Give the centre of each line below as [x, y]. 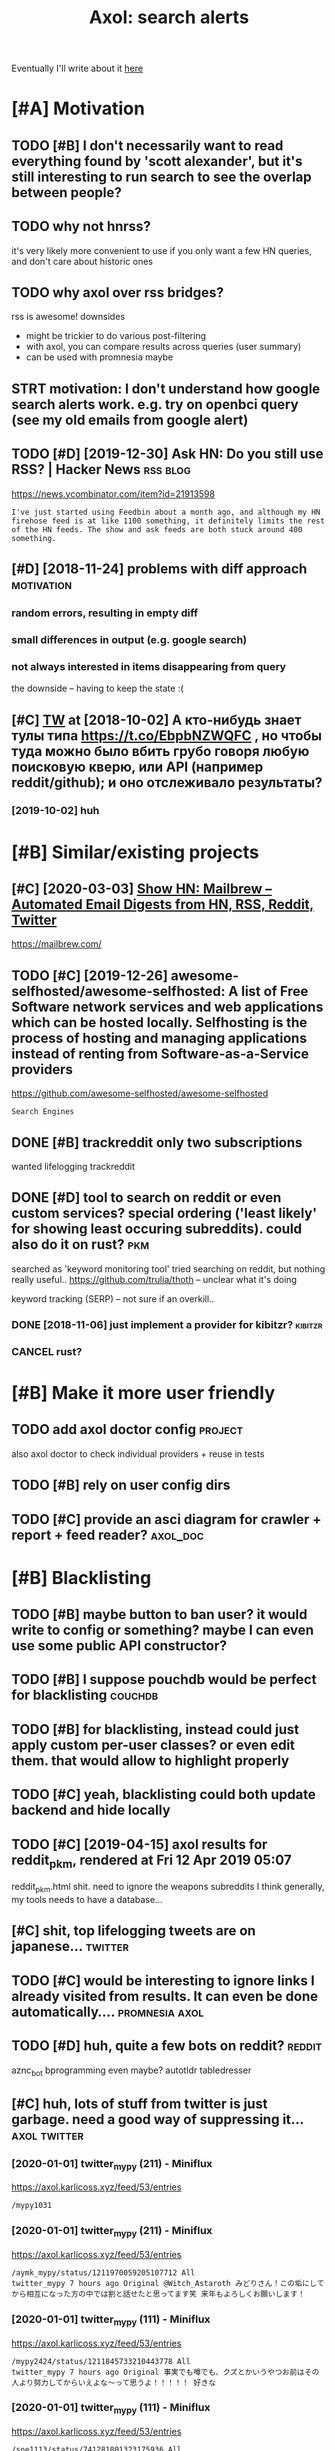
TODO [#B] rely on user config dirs [121, 1485]
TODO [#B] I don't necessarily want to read [147, 145]
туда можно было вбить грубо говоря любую [160, 751]
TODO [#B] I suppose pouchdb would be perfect [164, 1679]
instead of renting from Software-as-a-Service [160, 1053]
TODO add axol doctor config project [127, 1429]
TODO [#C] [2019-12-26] [90, 975]
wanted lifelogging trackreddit [73, 1167]
